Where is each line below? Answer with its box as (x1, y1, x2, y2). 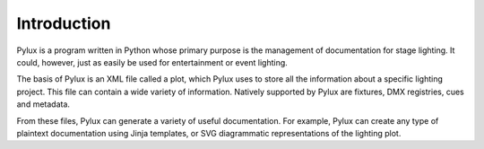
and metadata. (16, 99, 71, 110)
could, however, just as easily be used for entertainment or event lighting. (16, 57, 289, 67)
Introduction (16, 13, 111, 33)
